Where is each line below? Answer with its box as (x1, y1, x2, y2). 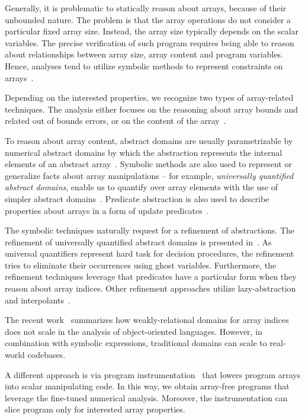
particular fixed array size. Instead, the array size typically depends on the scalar (5, 25, 299, 37)
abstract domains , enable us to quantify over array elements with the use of (5, 181, 278, 193)
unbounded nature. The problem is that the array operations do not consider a (5, 13, 291, 25)
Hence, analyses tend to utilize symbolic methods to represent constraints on (5, 59, 283, 72)
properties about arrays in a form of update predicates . (5, 204, 209, 216)
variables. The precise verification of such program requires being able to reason (5, 36, 294, 49)
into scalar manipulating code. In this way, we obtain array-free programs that (5, 380, 290, 392)
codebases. (27, 348, 66, 361)
